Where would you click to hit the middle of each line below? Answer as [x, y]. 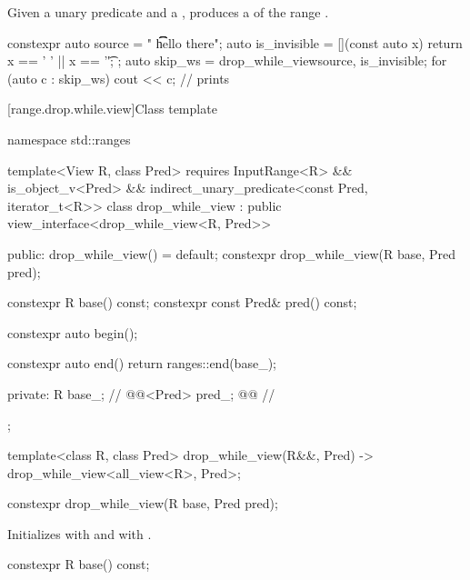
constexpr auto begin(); [73, 332]
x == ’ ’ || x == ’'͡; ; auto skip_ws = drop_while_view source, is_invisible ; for [227, 60]
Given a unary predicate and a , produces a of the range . [168, 12]
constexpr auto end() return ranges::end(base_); [142, 363]
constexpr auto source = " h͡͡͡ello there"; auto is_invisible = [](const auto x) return [235, 42]
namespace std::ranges [69, 139]
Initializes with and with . [80, 533]
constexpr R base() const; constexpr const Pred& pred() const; [182, 302]
